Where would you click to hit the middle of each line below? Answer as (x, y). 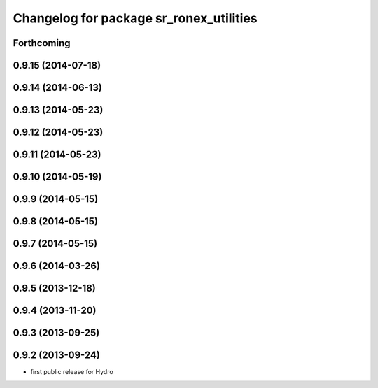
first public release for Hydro (72, 372)
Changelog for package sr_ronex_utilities (135, 18)
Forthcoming (42, 43)
